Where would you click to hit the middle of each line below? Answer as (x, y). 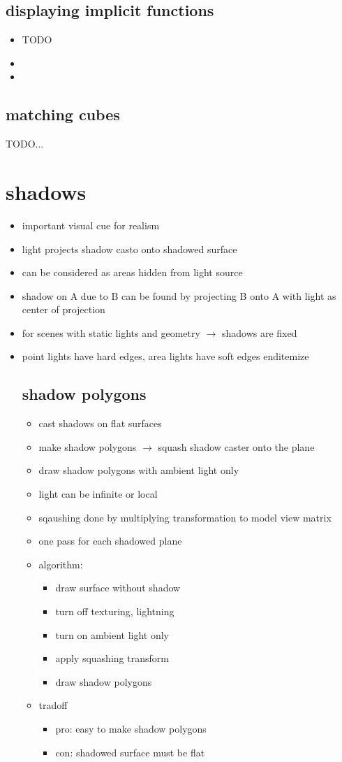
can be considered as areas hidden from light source (132, 272)
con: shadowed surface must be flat (130, 752)
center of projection (64, 309)
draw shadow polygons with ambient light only (139, 470)
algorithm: (61, 564)
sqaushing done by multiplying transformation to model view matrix (185, 517)
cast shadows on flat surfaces (100, 423)
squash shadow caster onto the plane (236, 446)
